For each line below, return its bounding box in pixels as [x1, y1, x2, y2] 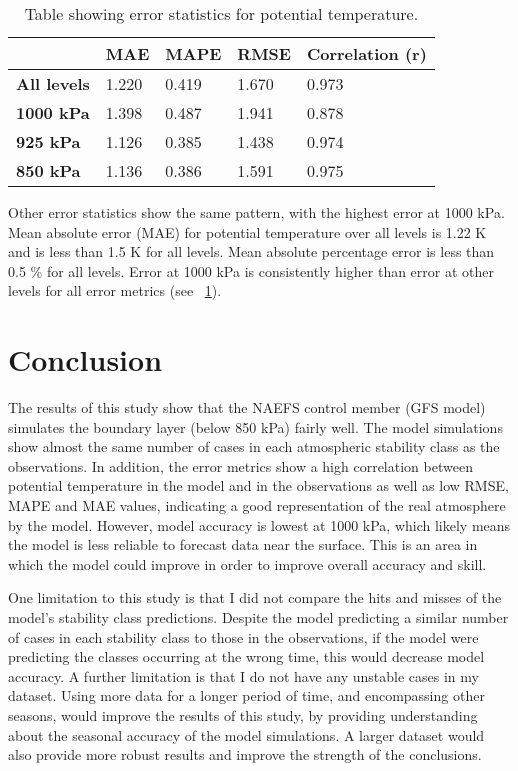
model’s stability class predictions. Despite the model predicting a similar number [8, 607, 509, 628]
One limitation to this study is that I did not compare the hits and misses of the [8, 587, 502, 608]
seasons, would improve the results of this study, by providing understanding [8, 705, 478, 725]
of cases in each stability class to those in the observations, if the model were [8, 626, 479, 647]
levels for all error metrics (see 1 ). [8, 280, 222, 301]
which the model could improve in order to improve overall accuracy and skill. [8, 553, 487, 574]
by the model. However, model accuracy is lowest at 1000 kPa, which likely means [8, 514, 511, 535]
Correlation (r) [306, 42, 427, 65]
